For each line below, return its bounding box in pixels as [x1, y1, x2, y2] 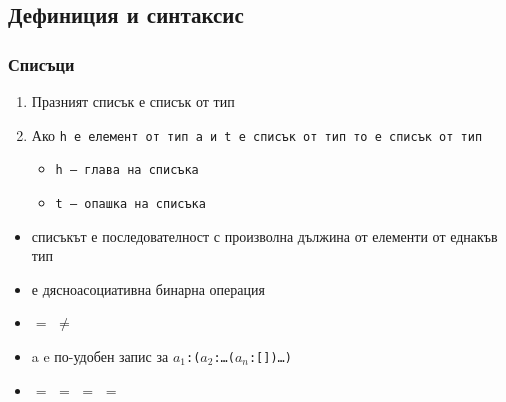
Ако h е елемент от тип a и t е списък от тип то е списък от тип [31, 124, 483, 145]
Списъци [8, 51, 75, 76]
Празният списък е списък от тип [31, 91, 235, 111]
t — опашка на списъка [55, 196, 206, 211]
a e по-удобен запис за [31, 345, 169, 366]
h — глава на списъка [55, 163, 199, 178]
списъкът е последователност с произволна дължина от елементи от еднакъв [31, 225, 498, 246]
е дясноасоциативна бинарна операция [31, 278, 265, 299]
